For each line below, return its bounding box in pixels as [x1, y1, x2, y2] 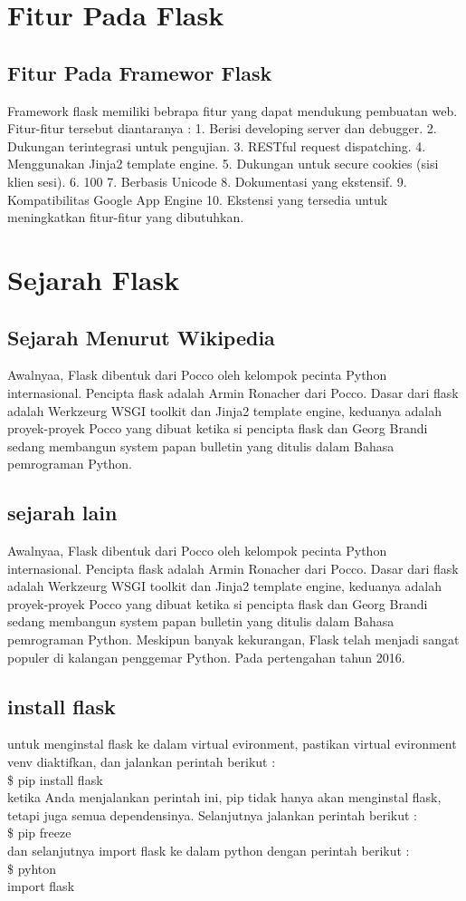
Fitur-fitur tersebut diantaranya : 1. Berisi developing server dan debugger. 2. [7, 119, 437, 138]
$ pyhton [7, 858, 57, 877]
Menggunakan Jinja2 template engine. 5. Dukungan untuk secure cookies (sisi [7, 154, 439, 173]
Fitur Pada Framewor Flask [7, 58, 272, 86]
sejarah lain [7, 499, 118, 527]
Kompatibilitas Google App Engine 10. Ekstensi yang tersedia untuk [7, 189, 388, 208]
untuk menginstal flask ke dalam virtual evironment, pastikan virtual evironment [7, 734, 457, 753]
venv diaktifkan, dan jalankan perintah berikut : [7, 752, 276, 771]
